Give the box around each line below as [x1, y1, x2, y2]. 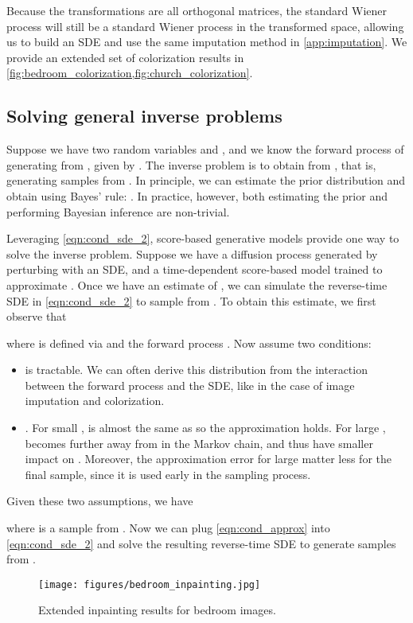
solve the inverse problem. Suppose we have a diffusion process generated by [6, 245, 378, 262]
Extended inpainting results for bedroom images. [38, 602, 276, 618]
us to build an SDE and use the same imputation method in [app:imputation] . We [6, 33, 407, 50]
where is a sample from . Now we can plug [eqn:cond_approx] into [6, 520, 330, 536]
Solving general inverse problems [6, 103, 282, 128]
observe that [6, 308, 67, 325]
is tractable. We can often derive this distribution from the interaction [25, 361, 368, 378]
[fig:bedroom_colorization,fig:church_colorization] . [6, 64, 253, 81]
